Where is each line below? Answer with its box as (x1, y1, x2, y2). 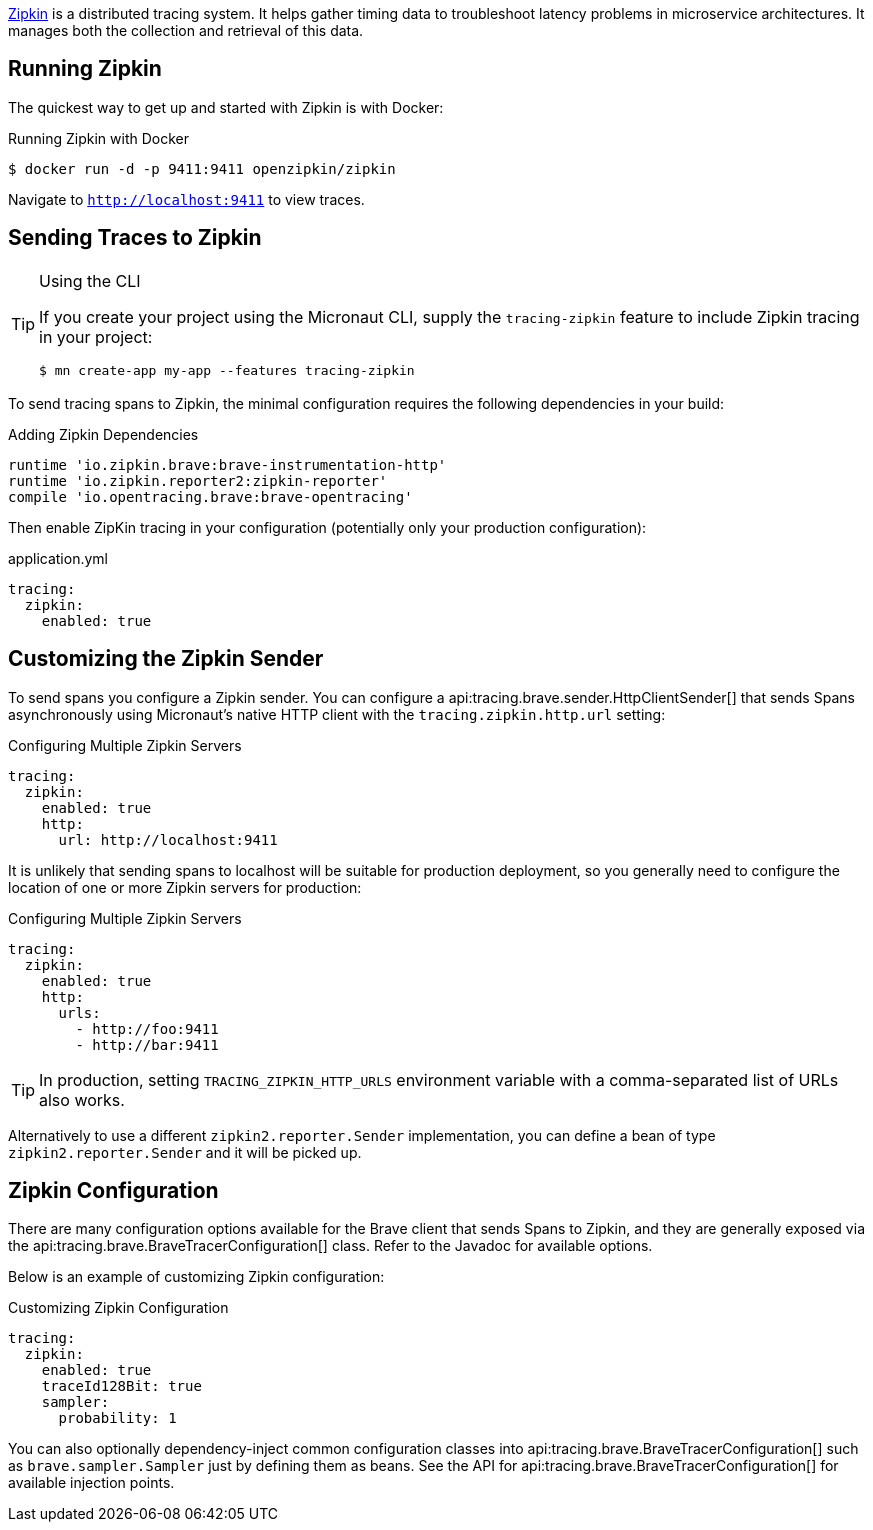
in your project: (39, 326, 153, 347)
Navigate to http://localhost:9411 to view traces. (8, 190, 365, 208)
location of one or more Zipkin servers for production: (8, 878, 362, 896)
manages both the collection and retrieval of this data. (8, 22, 364, 39)
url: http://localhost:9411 (58, 831, 278, 848)
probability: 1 (58, 1410, 177, 1427)
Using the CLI (39, 270, 141, 291)
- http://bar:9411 (75, 1036, 219, 1053)
